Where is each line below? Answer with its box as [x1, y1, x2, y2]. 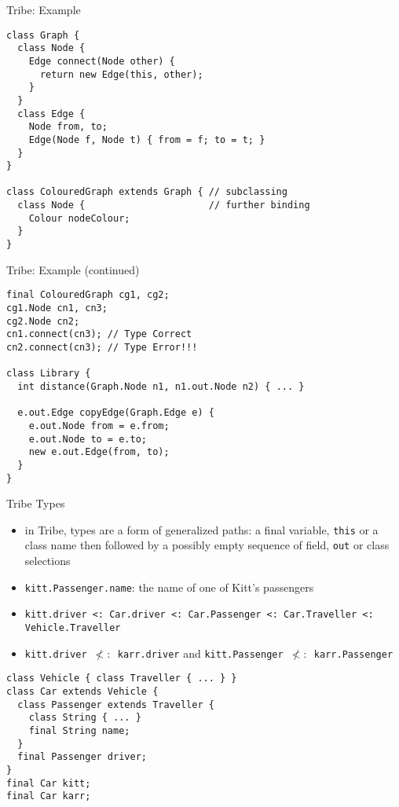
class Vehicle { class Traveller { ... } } [6, 673, 237, 684]
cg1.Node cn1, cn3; [6, 303, 108, 314]
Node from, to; [28, 121, 108, 133]
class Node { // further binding [17, 200, 310, 211]
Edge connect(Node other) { [28, 55, 175, 67]
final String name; [28, 724, 130, 736]
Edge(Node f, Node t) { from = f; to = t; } [28, 134, 265, 145]
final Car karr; [6, 790, 91, 802]
